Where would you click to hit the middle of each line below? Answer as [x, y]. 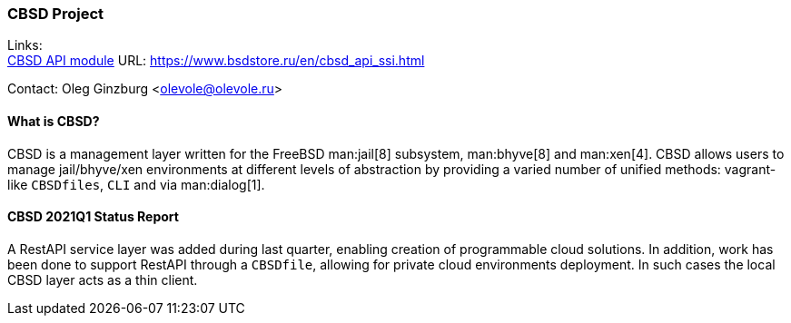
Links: [25, 45]
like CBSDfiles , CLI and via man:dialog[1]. [136, 184]
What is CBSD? [54, 121]
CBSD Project [56, 14]
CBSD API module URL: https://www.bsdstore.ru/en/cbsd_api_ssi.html [216, 61]
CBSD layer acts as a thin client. [103, 279]
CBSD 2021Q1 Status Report [93, 217]
